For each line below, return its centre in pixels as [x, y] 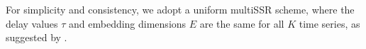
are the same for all [242, 23]
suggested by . [37, 37]
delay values [32, 23]
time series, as [329, 23]
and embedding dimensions [128, 23]
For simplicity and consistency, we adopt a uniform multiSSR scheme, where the [180, 9]
